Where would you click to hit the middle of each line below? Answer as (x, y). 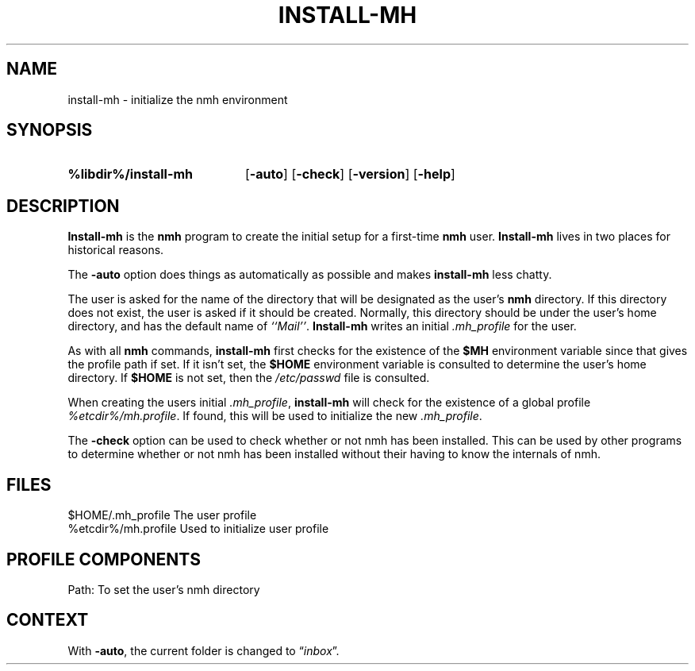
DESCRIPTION (63, 206)
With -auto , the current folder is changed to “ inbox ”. (204, 650)
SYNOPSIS (50, 130)
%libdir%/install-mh (130, 174)
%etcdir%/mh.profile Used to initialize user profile (198, 529)
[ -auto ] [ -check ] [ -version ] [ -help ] (350, 174)
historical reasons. (116, 250)
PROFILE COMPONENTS (104, 559)
